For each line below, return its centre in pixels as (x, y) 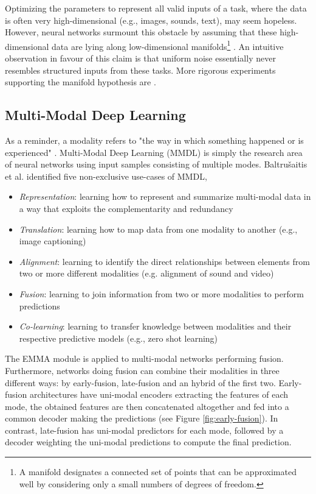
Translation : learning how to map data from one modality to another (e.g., (158, 229)
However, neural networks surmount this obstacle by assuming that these (141, 32)
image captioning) (53, 241)
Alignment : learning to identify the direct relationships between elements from (164, 261)
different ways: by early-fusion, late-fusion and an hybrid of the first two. (140, 382)
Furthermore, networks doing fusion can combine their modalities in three (142, 370)
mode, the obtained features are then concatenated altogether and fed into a (147, 406)
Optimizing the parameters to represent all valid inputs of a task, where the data (156, 8)
